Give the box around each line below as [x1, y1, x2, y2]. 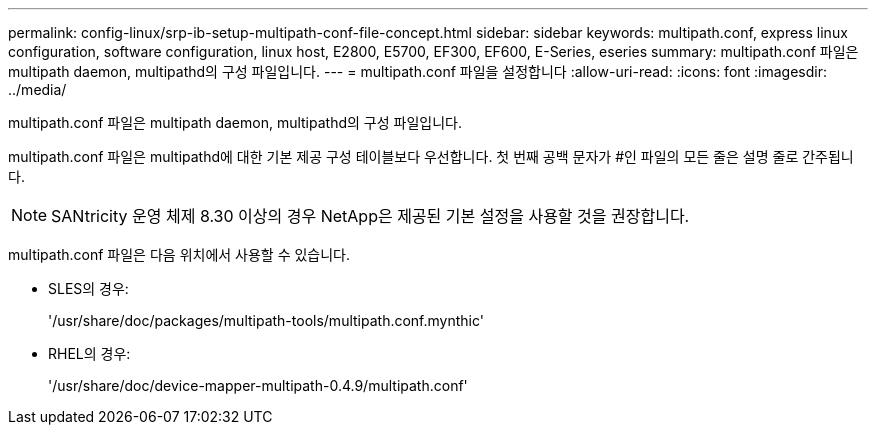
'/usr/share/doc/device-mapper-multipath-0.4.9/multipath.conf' [48, 377, 468, 394]
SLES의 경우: [48, 280, 129, 297]
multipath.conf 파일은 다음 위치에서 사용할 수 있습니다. [8, 246, 351, 263]
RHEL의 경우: [48, 345, 131, 362]
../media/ [8, 81, 67, 98]
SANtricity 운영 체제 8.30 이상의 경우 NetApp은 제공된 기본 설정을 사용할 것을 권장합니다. [51, 206, 690, 226]
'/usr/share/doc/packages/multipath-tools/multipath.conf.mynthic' [48, 312, 484, 329]
